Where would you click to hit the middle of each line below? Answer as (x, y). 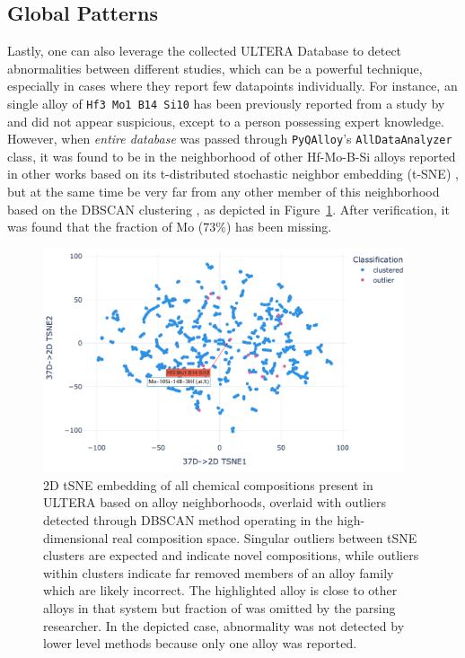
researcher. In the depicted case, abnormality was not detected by (224, 625)
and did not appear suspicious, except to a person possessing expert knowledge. (226, 121)
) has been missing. (279, 227)
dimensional (76, 537)
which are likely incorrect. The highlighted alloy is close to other (220, 590)
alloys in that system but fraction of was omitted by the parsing (219, 607)
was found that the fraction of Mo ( (105, 227)
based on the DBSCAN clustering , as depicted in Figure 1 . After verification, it (228, 209)
